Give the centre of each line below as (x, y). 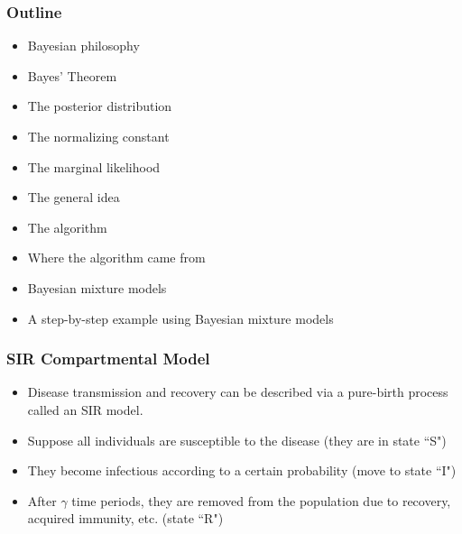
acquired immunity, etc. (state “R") (125, 518)
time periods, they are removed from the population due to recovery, (261, 500)
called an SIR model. (85, 409)
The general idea (74, 197)
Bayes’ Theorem (72, 75)
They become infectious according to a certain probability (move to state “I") (242, 470)
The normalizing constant (98, 136)
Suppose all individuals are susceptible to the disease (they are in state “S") (237, 440)
